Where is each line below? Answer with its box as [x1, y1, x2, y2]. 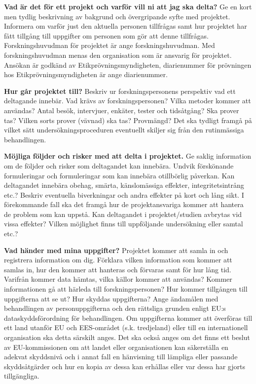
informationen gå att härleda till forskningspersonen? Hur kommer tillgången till [4, 284, 248, 294]
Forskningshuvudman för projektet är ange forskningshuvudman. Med [4, 40, 215, 50]
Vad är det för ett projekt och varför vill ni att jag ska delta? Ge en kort [4, 1, 252, 11]
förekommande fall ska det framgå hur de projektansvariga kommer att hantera [4, 199, 244, 210]
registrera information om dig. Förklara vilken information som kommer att [4, 255, 232, 265]
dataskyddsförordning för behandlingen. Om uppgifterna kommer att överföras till [4, 312, 253, 323]
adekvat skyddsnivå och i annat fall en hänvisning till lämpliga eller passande [4, 351, 238, 362]
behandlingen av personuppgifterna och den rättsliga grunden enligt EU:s [4, 303, 226, 313]
